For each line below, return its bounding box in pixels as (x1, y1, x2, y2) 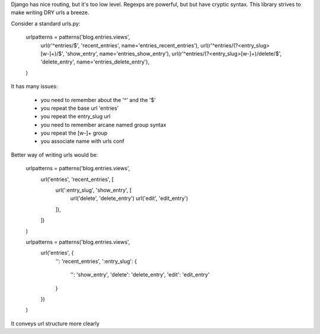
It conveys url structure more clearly (11, 320, 100, 327)
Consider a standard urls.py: (11, 20, 81, 27)
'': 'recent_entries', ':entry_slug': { (55, 257, 137, 265)
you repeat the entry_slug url (40, 113, 111, 120)
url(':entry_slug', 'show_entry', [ (55, 187, 132, 194)
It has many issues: (11, 83, 58, 90)
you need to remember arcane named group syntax (40, 121, 167, 128)
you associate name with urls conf (40, 138, 124, 145)
